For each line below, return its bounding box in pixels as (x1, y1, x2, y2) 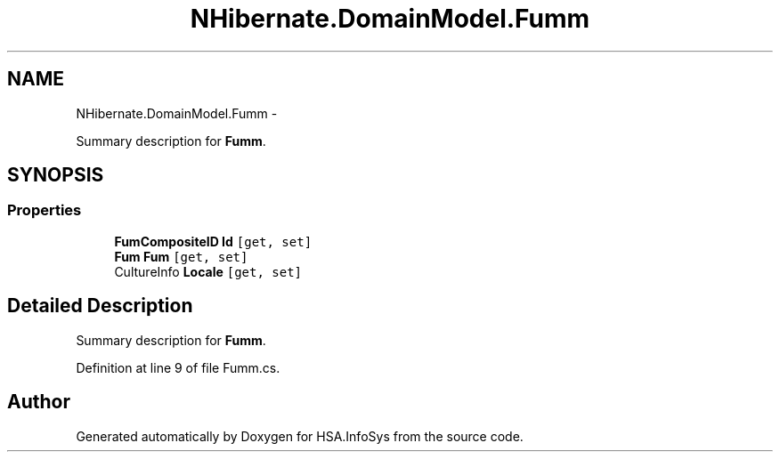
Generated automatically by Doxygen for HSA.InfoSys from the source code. (76, 428, 524, 444)
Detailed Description (7, 294, 193, 318)
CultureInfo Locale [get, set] (114, 263, 303, 279)
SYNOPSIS (7, 164, 104, 187)
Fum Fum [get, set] (114, 248, 248, 264)
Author (7, 391, 70, 414)
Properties (7, 201, 82, 220)
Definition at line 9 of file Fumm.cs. (76, 359, 280, 375)
